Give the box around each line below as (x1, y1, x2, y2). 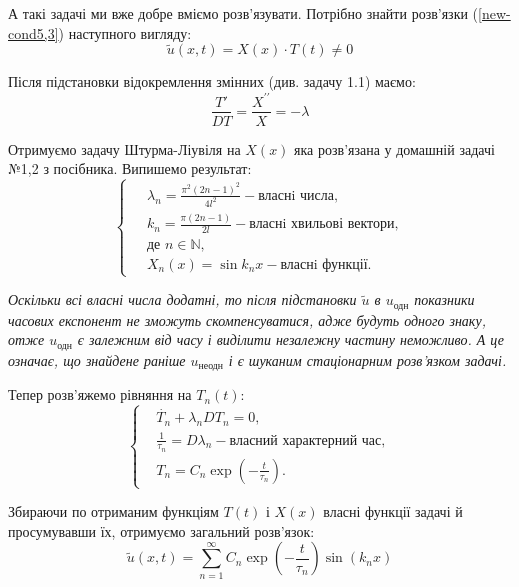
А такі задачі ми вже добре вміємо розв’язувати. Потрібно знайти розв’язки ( (8, 3, 479, 23)
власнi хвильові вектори (249, 217, 395, 232)
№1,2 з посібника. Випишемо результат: (8, 158, 252, 179)
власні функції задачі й (323, 501, 463, 522)
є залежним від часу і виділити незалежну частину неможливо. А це (77, 329, 504, 350)
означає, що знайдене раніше (8, 349, 186, 370)
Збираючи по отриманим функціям (8, 501, 219, 522)
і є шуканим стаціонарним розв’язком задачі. (228, 349, 507, 370)
